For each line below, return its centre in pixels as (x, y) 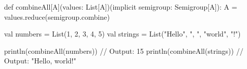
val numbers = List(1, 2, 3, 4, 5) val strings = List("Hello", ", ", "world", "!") (122, 34)
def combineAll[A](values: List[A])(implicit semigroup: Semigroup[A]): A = (121, 7)
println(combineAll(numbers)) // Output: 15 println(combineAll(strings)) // (124, 50)
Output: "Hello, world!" (40, 61)
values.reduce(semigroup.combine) (57, 16)
